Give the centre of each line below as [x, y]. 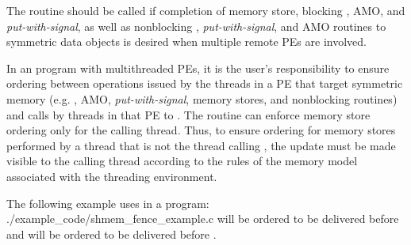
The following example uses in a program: [108, 203]
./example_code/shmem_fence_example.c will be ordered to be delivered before [203, 219]
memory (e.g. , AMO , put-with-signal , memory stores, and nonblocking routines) [202, 98]
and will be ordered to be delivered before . [111, 234]
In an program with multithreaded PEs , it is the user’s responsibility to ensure [198, 68]
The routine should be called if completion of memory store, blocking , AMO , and [206, 10]
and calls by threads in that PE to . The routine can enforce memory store [188, 114]
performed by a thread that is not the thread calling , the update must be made [201, 145]
